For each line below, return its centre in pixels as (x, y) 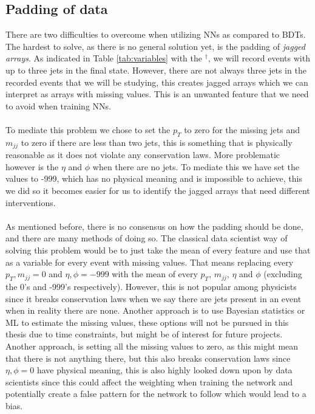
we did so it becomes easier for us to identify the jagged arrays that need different (158, 190)
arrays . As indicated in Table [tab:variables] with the (104, 58)
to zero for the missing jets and (242, 129)
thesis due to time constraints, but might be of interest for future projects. (144, 334)
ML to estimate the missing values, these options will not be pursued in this (147, 322)
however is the (32, 166)
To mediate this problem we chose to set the (88, 129)
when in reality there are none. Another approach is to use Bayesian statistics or (155, 310)
